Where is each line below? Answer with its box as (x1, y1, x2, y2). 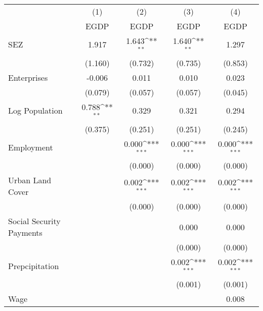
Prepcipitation (8, 260, 59, 272)
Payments (8, 227, 42, 239)
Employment (8, 141, 53, 153)
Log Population (8, 105, 63, 117)
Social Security (8, 215, 61, 227)
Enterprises (8, 71, 48, 83)
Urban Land (8, 174, 52, 186)
